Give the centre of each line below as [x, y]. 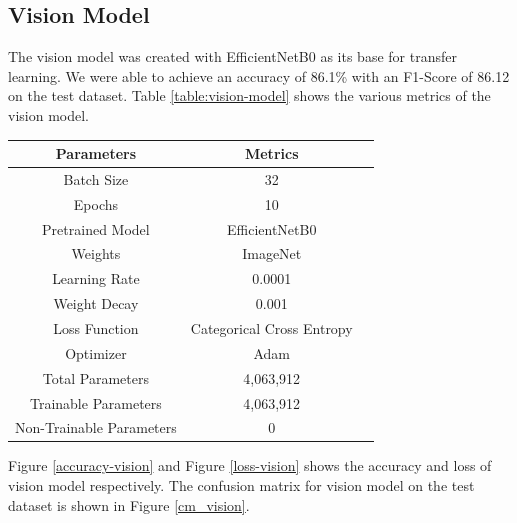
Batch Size [96, 178]
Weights [96, 253]
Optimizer [96, 352]
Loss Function [96, 327]
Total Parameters [95, 377]
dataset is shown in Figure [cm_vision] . [129, 504]
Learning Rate [96, 278]
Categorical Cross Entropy [271, 327]
